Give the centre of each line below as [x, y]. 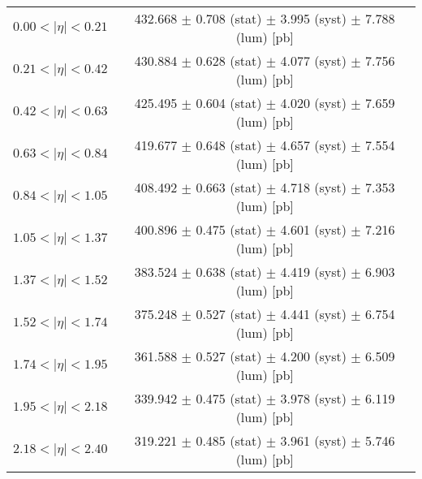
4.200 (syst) [313, 356]
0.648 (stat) [229, 145]
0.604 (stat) [229, 103]
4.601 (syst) [313, 229]
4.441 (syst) [313, 314]
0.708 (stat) [229, 18]
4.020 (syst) [313, 103]
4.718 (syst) [313, 187]
